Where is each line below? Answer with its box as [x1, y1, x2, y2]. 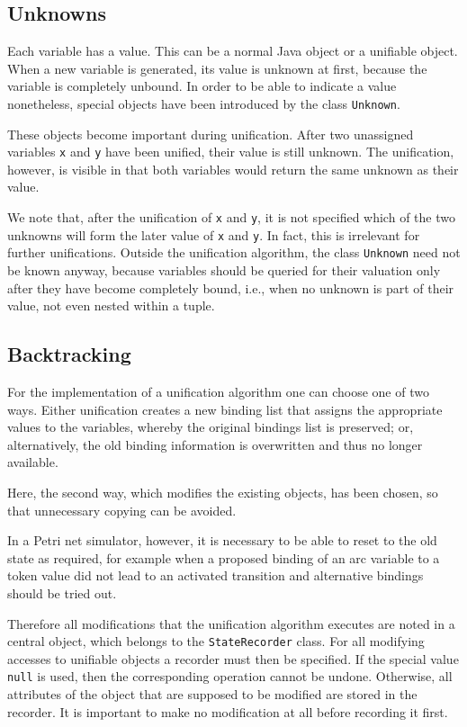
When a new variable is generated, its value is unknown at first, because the [7, 58, 427, 77]
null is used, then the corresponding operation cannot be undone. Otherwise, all [7, 667, 453, 686]
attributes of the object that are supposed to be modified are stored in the [7, 685, 418, 704]
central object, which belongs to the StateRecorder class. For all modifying [7, 632, 425, 651]
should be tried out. [7, 583, 117, 602]
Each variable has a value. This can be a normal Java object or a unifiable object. [7, 41, 458, 60]
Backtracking [7, 340, 131, 368]
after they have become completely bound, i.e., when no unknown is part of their [7, 278, 454, 297]
